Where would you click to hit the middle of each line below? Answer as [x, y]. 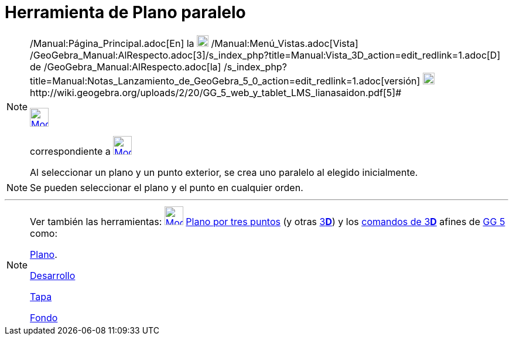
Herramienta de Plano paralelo [125, 12]
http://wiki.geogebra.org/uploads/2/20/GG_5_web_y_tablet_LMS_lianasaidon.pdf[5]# [216, 92]
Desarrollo [53, 275]
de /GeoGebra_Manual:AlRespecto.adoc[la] [126, 67]
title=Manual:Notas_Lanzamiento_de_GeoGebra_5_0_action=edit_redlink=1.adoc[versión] [225, 81]
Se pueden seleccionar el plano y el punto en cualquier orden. [167, 187]
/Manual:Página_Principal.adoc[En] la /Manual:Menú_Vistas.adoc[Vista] [194, 43]
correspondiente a [70, 151]
